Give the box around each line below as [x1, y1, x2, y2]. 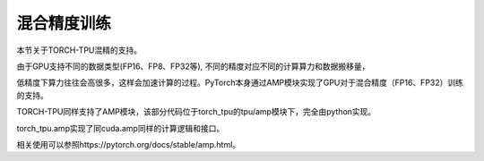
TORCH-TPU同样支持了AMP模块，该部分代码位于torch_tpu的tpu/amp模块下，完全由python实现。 [16, 106, 376, 117]
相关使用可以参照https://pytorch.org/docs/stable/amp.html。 [16, 139, 241, 149]
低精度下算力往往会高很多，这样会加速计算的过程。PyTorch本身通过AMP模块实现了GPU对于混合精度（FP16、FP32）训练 [16, 77, 464, 89]
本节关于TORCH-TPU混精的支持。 [16, 45, 143, 55]
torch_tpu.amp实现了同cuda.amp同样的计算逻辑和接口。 [16, 123, 225, 133]
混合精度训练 [16, 13, 112, 33]
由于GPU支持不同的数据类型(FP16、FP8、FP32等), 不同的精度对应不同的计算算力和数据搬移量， [16, 61, 370, 72]
